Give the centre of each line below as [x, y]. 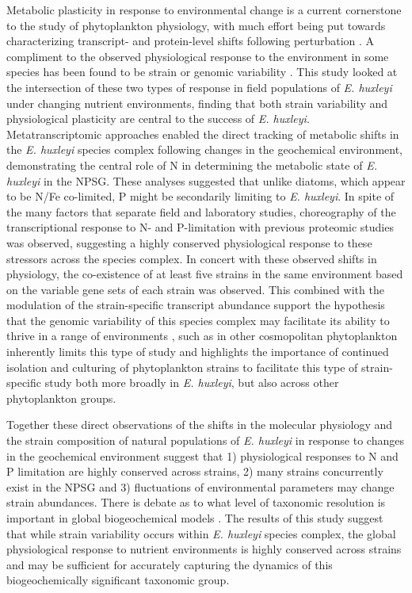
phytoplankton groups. [61, 398]
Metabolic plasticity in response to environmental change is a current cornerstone [204, 10]
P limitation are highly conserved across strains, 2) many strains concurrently [195, 471]
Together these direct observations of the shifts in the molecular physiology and [200, 425]
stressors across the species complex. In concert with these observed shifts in [192, 258]
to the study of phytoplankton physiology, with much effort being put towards [196, 25]
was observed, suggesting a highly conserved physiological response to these [189, 242]
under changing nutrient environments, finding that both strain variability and [197, 103]
